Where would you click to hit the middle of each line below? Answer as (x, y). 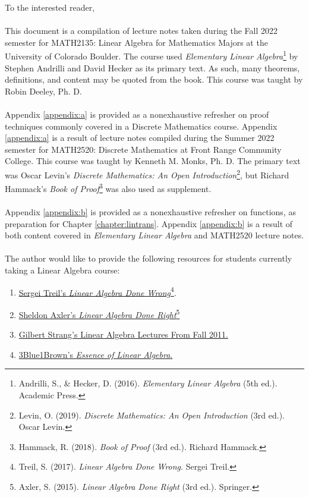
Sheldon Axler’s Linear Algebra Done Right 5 (99, 313)
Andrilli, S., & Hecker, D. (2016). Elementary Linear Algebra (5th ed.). (148, 383)
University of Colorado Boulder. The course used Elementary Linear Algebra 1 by (152, 55)
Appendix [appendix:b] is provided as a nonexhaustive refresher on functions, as (150, 212)
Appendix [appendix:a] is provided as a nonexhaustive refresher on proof (137, 114)
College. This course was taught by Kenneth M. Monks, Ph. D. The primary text (153, 161)
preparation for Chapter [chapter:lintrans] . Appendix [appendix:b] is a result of (149, 223)
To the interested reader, (50, 7)
